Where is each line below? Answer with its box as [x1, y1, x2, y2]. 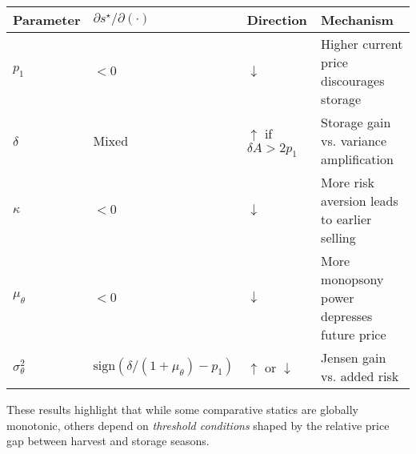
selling [321, 228, 356, 247]
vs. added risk [321, 367, 399, 385]
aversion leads [321, 191, 398, 210]
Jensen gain [321, 348, 386, 367]
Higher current [321, 34, 403, 53]
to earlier [321, 210, 372, 228]
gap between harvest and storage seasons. [6, 432, 210, 449]
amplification [321, 150, 394, 168]
